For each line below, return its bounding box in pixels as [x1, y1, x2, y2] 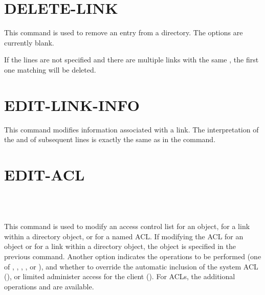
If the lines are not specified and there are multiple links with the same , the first [4, 54, 259, 65]
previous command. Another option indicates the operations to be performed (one [4, 251, 261, 261]
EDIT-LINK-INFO [4, 94, 140, 115]
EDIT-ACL [4, 164, 85, 185]
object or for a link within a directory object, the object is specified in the [4, 241, 236, 252]
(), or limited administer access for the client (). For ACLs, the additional [4, 271, 235, 282]
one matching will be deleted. [4, 64, 96, 75]
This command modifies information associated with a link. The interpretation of [4, 124, 259, 134]
